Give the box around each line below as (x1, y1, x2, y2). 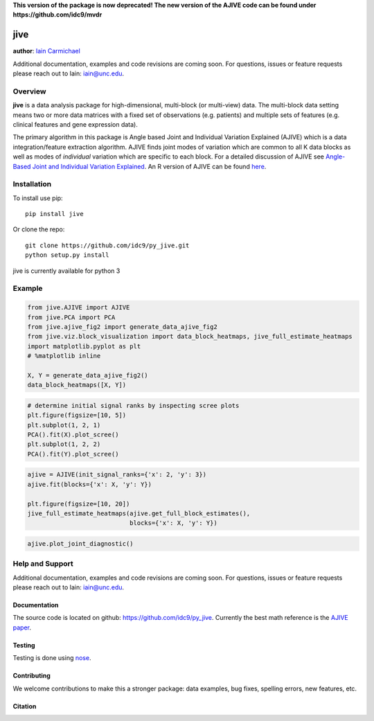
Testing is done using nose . (12, 654, 91, 662)
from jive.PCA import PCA (27, 313, 116, 321)
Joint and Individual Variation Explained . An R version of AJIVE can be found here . (32, 162, 267, 170)
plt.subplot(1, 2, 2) (27, 440, 101, 448)
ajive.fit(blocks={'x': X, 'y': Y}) (27, 480, 152, 488)
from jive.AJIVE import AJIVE (27, 303, 130, 312)
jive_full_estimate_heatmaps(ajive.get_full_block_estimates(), (27, 510, 251, 517)
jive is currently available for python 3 (12, 267, 121, 275)
